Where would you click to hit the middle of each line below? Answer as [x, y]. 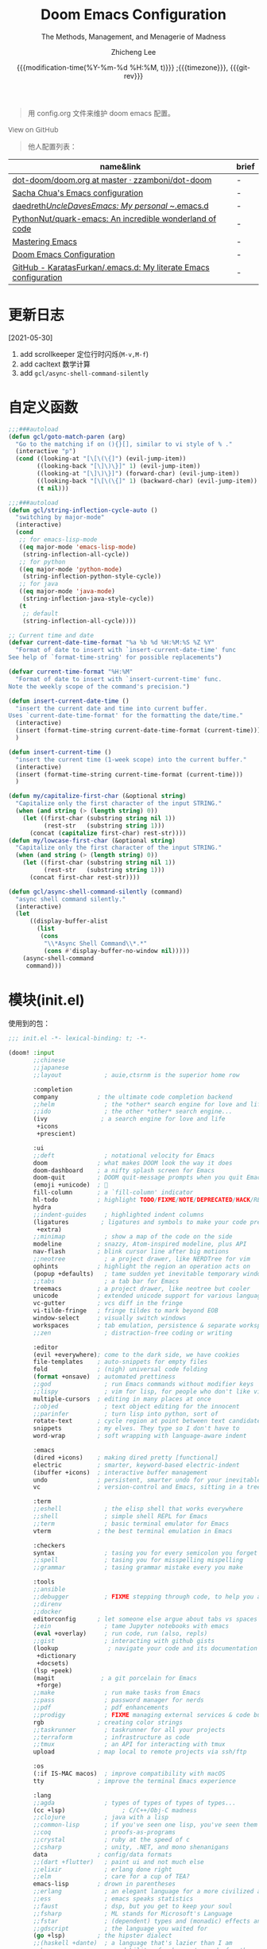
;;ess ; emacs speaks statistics [113, 1899]
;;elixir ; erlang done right [103, 1870]
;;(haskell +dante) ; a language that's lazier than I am [133, 1943]
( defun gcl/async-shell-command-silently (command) [95, 892]
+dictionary [57, 1656]
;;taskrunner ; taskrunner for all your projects [129, 1730]
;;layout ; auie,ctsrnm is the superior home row [136, 1075]
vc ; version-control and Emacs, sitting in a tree [147, 1487]
